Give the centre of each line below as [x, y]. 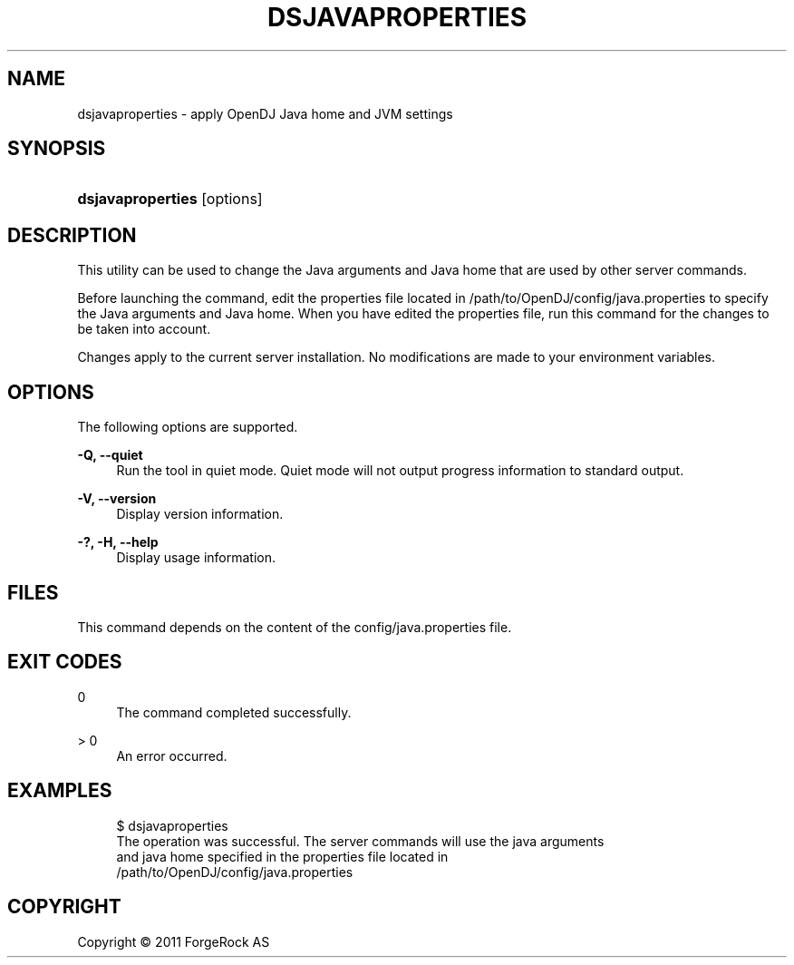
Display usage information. [196, 558]
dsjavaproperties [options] [170, 199]
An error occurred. [172, 755]
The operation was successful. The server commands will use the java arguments [360, 841]
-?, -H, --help [118, 542]
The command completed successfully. [234, 712]
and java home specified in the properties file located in [282, 856]
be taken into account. [144, 329]
